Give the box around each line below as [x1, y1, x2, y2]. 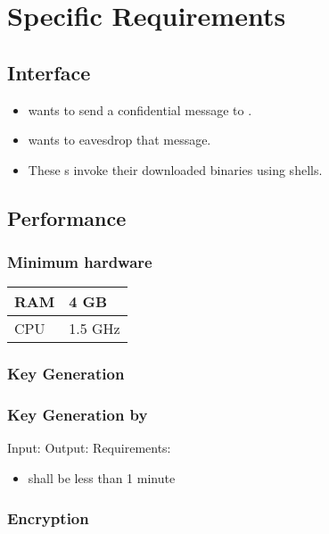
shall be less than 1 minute [28, 469, 176, 488]
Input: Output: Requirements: [7, 438, 171, 457]
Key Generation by [7, 404, 148, 426]
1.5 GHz [69, 318, 120, 339]
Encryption [7, 506, 89, 529]
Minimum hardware [7, 251, 152, 273]
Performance [7, 204, 127, 231]
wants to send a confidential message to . [28, 100, 252, 119]
